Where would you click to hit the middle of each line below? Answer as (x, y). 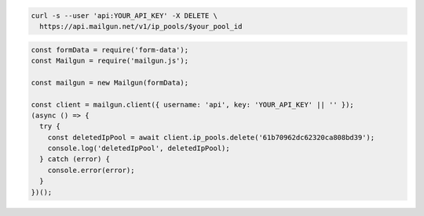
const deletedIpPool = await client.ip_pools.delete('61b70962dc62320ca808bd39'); (211, 137)
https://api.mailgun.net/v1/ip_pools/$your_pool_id (141, 26)
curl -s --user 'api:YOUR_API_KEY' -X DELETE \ (124, 15)
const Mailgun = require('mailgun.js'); (110, 60)
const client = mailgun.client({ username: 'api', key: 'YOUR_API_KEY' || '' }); (193, 104)
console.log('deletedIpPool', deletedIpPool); (139, 148)
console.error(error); (91, 170)
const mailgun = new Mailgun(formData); (110, 83)
